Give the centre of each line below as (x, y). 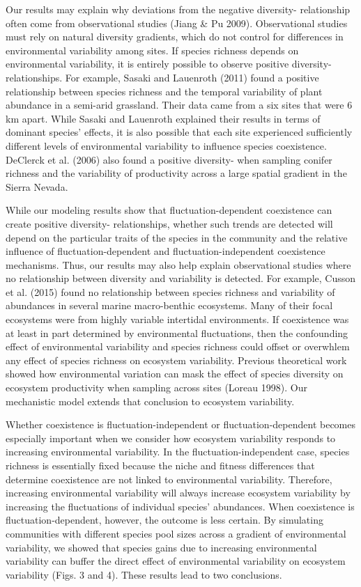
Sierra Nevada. (37, 186)
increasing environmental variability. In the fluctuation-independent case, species (178, 452)
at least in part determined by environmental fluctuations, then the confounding (177, 332)
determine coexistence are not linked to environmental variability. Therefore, (169, 479)
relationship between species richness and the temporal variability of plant (164, 91)
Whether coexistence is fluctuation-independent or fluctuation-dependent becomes (180, 424)
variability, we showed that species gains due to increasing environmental (161, 547)
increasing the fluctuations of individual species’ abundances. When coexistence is (180, 506)
